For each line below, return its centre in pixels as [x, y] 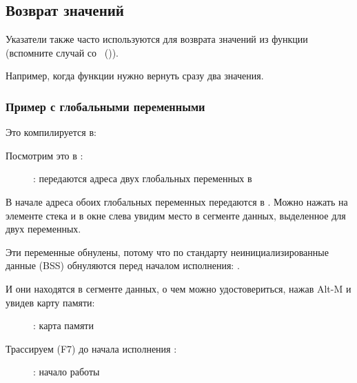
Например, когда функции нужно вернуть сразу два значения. [135, 76]
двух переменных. [43, 229]
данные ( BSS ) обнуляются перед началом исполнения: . [123, 265]
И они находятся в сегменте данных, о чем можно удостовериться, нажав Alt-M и [178, 288]
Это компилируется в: [51, 132]
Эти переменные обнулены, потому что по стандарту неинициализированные [167, 252]
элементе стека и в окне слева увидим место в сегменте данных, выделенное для [176, 215]
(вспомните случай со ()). [62, 52]
